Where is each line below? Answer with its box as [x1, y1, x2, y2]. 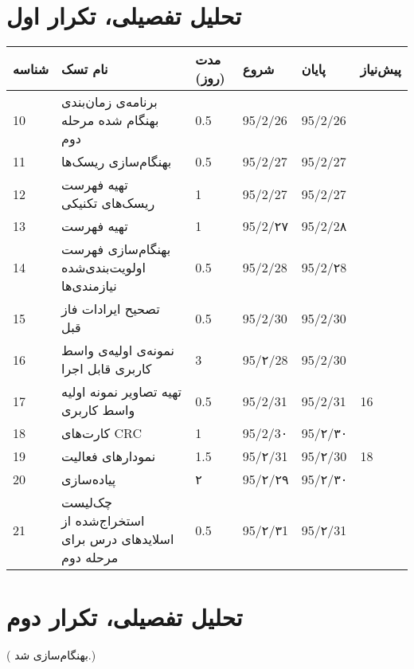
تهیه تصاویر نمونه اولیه [61, 382, 182, 401]
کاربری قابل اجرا [61, 359, 152, 378]
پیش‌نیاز [360, 59, 401, 78]
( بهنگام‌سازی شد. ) [6, 647, 96, 663]
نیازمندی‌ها [61, 276, 117, 295]
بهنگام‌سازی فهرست [61, 240, 171, 259]
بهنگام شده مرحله [61, 111, 159, 130]
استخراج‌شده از [61, 511, 145, 530]
